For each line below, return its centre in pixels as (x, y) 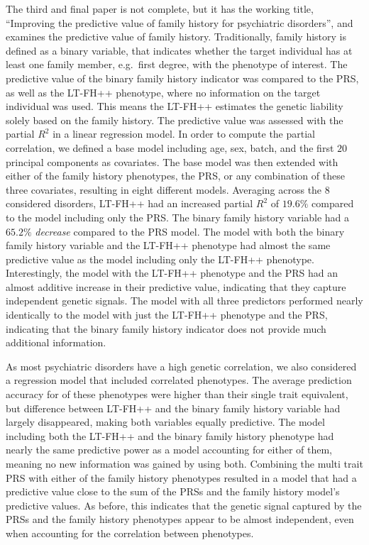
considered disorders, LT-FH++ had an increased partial (130, 203)
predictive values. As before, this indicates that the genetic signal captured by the (184, 505)
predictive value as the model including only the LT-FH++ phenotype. (160, 259)
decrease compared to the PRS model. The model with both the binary (190, 231)
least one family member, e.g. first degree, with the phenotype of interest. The (177, 64)
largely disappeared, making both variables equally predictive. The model (165, 422)
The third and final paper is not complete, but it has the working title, (160, 9)
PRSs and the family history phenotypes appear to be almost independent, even (180, 519)
